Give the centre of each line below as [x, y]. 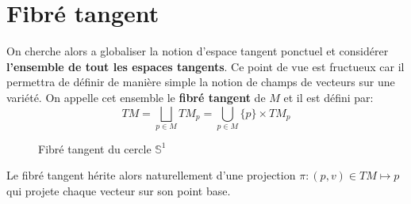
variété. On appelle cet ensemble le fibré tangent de [136, 97]
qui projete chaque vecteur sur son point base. [119, 191]
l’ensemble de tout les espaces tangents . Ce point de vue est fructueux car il [205, 66]
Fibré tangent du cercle [95, 148]
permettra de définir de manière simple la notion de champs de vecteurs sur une [201, 82]
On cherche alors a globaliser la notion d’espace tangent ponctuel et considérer [198, 51]
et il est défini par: [328, 97]
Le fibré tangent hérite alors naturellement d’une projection [151, 175]
